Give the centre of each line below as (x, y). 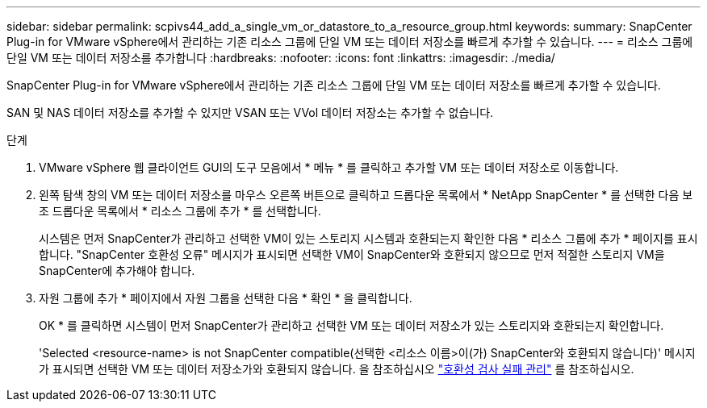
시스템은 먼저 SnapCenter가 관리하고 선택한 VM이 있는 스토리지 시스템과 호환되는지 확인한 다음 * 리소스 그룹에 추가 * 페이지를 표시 (368, 238)
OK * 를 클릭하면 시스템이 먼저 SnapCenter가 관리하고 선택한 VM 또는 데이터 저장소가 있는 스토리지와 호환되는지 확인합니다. (351, 325)
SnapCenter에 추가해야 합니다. (117, 271)
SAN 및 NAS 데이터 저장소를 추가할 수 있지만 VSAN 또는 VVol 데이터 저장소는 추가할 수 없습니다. (250, 112)
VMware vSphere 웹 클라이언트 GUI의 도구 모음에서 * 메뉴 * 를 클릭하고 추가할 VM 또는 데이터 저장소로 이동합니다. (329, 167)
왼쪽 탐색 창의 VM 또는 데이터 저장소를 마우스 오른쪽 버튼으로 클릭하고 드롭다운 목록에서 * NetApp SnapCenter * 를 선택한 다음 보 (366, 195)
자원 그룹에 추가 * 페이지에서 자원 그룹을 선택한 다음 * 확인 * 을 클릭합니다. (226, 298)
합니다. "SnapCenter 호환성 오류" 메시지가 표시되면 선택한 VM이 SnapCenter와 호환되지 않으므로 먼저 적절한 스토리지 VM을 (352, 254)
